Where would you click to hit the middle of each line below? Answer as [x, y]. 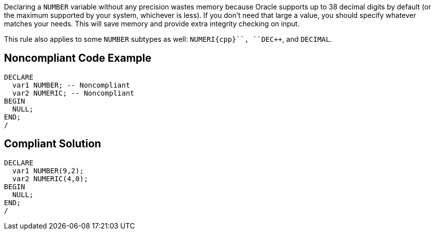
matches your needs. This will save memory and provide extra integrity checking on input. [152, 24]
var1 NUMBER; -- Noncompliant [71, 85]
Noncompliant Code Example [78, 58]
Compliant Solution [53, 144]
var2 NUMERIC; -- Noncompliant [73, 93]
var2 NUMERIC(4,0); [50, 178]
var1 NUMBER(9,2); [48, 171]
